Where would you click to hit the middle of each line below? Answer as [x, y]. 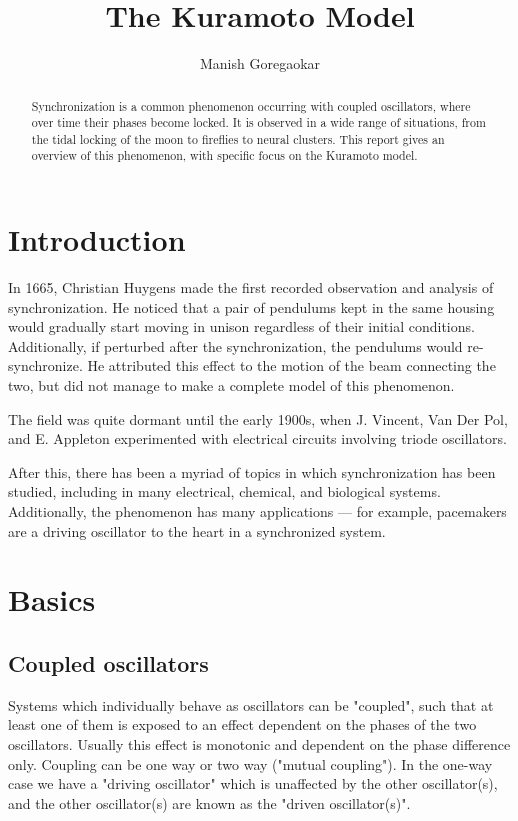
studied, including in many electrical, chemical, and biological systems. [224, 491]
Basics [52, 599]
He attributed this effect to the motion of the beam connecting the [291, 365]
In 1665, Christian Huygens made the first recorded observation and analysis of [251, 287]
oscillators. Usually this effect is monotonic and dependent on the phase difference [259, 743]
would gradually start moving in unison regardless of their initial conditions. [241, 326]
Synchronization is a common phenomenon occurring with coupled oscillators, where [251, 105]
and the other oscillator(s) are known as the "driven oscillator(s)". [209, 802]
